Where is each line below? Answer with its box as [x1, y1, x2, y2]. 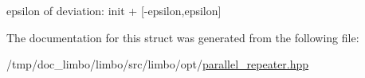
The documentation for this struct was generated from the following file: [6, 29, 359, 45]
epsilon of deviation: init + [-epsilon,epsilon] [6, 2, 222, 18]
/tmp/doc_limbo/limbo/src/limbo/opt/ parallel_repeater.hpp [6, 56, 309, 72]
